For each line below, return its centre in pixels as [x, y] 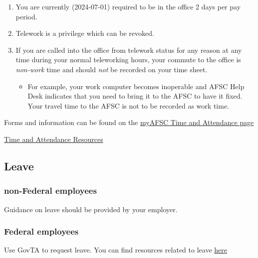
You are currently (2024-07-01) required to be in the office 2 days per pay [128, 6]
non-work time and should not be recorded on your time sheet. [112, 69]
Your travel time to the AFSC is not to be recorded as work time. [128, 105]
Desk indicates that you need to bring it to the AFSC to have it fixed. [135, 96]
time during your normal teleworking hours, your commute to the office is [128, 60]
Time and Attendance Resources [54, 139]
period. [26, 16]
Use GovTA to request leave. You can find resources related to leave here [116, 250]
